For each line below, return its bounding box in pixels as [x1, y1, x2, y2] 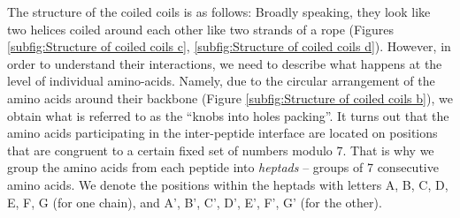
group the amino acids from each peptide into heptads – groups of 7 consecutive [7, 158, 439, 177]
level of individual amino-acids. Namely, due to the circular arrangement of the [7, 71, 435, 90]
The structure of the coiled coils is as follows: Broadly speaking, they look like [7, 3, 431, 20]
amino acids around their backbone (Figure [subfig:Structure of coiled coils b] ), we [7, 88, 453, 107]
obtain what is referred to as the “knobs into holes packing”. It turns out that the [7, 106, 449, 124]
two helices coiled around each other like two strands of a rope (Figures [7, 19, 394, 38]
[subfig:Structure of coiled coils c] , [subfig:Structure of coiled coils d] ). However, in [7, 37, 451, 56]
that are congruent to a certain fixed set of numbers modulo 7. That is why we [7, 140, 434, 159]
